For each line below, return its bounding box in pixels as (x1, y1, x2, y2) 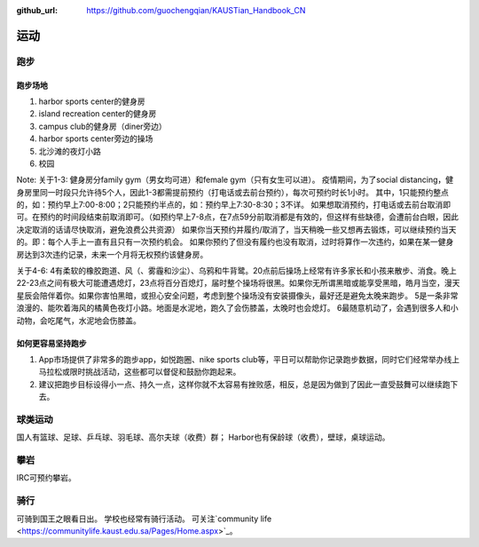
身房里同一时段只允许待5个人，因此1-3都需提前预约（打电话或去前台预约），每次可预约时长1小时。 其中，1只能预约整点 (16, 186, 450, 197)
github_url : (16, 5, 58, 15)
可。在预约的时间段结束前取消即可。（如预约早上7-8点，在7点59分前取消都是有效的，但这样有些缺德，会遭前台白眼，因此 (16, 211, 459, 222)
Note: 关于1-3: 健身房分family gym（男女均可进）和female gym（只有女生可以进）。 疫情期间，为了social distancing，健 (16, 174, 454, 186)
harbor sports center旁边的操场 (38, 133, 153, 144)
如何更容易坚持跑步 (16, 337, 87, 348)
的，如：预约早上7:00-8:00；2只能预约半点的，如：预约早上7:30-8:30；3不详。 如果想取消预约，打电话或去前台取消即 (16, 200, 452, 210)
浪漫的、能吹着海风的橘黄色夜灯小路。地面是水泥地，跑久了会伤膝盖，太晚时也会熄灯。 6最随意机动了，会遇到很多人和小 (16, 303, 459, 313)
